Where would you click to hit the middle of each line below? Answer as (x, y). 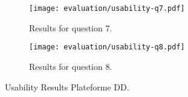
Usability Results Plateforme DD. (67, 86)
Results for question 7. (71, 27)
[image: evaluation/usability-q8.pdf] (107, 47)
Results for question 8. (71, 66)
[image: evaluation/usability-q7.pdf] (107, 8)
